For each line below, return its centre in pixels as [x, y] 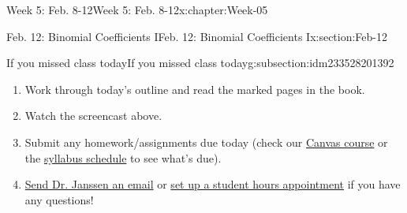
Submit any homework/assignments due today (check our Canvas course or [206, 142]
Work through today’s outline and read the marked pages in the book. [195, 89]
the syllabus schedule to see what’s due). [123, 157]
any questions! [59, 199]
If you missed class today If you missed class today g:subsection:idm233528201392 [200, 63]
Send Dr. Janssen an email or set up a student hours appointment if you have [213, 184]
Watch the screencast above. [93, 116]
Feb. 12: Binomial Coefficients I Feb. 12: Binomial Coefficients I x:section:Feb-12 [197, 36]
